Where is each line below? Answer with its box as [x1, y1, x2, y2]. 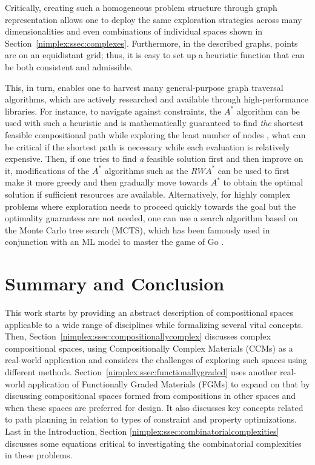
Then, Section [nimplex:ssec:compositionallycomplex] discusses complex [5, 330, 271, 343]
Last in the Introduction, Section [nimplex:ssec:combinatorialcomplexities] [5, 424, 279, 437]
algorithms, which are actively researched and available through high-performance [5, 93, 308, 105]
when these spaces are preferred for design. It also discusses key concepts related [5, 401, 303, 413]
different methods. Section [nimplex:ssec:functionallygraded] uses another [5, 365, 277, 378]
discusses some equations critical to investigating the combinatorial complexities [5, 437, 302, 449]
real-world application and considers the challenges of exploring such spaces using [5, 353, 307, 366]
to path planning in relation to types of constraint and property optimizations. [5, 413, 297, 426]
